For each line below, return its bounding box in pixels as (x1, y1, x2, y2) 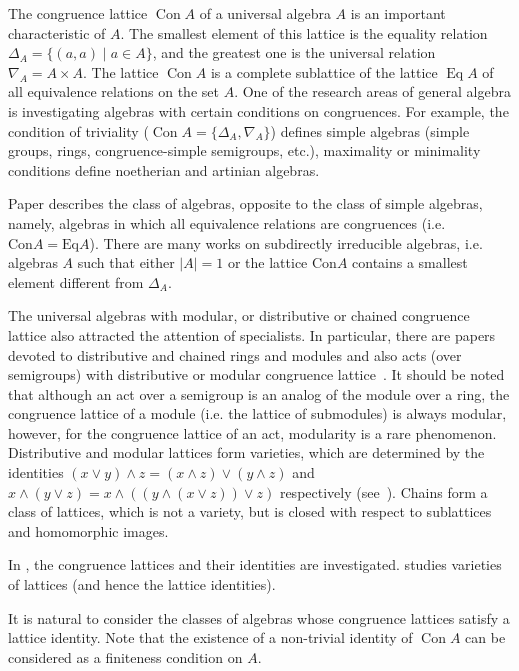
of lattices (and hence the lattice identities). (8, 574, 276, 595)
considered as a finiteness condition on (8, 646, 243, 667)
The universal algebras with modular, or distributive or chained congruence (8, 305, 470, 326)
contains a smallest (352, 252, 468, 273)
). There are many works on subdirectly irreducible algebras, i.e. (89, 232, 483, 253)
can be (465, 627, 506, 648)
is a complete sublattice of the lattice (210, 61, 438, 82)
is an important (350, 3, 446, 23)
